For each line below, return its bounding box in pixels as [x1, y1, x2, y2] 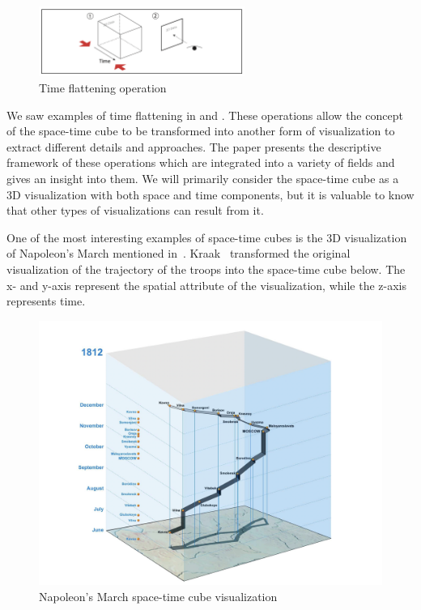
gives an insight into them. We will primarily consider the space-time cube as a [6, 170, 399, 186]
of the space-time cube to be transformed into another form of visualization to [6, 122, 395, 139]
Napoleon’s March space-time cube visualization [39, 587, 278, 604]
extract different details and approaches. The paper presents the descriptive [6, 138, 381, 155]
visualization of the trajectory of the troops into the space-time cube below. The [6, 260, 406, 277]
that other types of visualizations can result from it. [6, 202, 264, 219]
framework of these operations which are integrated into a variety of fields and [6, 154, 395, 171]
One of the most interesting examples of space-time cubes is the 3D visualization [6, 228, 407, 245]
